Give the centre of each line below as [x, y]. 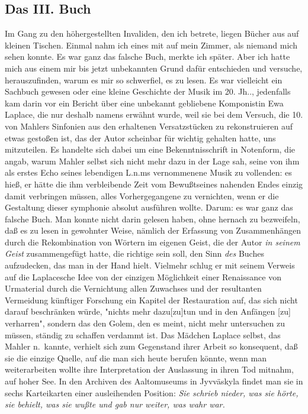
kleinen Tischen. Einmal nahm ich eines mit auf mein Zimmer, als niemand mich [151, 45]
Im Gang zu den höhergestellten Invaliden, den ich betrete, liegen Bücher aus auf [152, 33]
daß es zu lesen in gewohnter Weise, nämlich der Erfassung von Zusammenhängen [153, 230]
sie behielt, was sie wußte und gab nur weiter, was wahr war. [115, 404]
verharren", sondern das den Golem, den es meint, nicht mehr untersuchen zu [145, 323]
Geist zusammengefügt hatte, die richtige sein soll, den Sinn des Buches [134, 253]
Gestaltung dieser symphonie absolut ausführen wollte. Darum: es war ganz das [149, 207]
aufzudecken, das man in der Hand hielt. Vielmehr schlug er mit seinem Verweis [150, 265]
